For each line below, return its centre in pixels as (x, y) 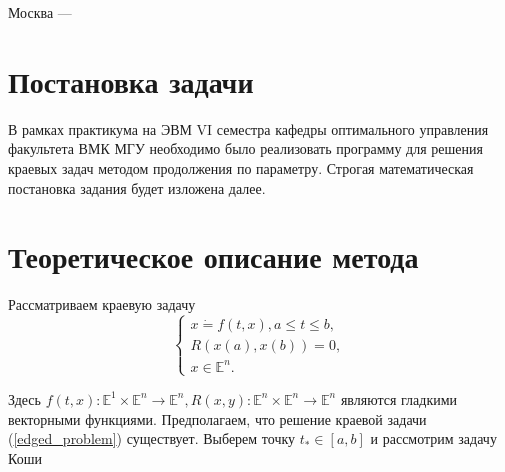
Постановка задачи (131, 80)
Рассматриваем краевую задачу (102, 304)
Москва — (40, 12)
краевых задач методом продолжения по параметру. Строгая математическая (241, 167)
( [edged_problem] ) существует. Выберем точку (152, 438)
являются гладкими (399, 398)
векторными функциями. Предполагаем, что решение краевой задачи (217, 418)
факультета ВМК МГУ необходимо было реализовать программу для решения (245, 148)
